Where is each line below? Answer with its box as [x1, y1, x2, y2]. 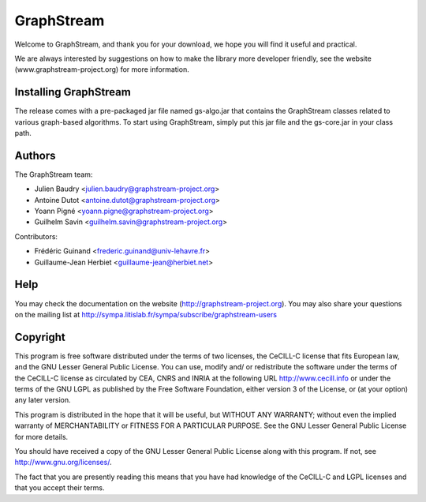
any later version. [14, 395, 71, 405]
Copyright [14, 330, 66, 343]
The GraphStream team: [14, 170, 93, 179]
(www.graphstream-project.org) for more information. [14, 65, 189, 74]
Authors [14, 148, 56, 162]
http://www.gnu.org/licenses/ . [14, 458, 112, 467]
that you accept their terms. [14, 483, 105, 493]
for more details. [14, 432, 69, 441]
